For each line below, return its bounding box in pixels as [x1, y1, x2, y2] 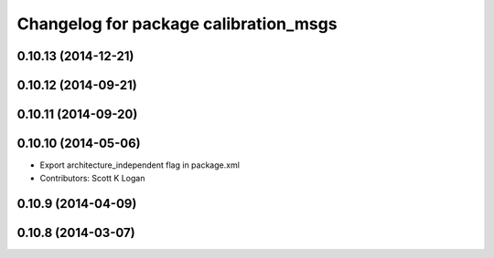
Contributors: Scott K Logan [39, 172, 145, 183]
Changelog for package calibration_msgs [16, 14, 338, 34]
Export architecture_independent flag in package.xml [39, 160, 240, 170]
